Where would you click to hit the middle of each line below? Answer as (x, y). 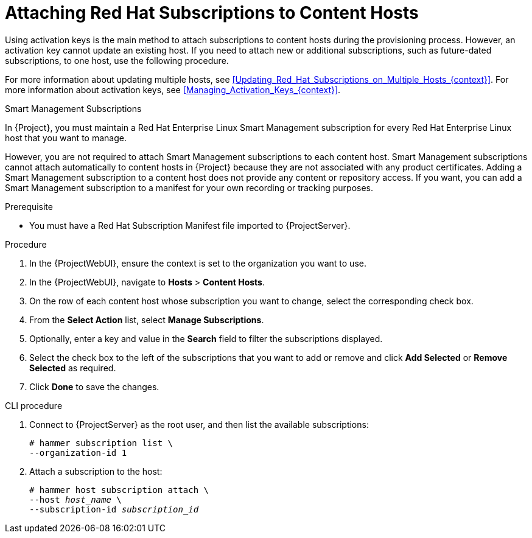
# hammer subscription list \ (101, 443)
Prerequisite (29, 206)
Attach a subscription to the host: (96, 471)
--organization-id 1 (78, 452)
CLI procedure (34, 405)
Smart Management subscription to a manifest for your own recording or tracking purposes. (189, 187)
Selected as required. (73, 368)
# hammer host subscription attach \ (119, 490)
